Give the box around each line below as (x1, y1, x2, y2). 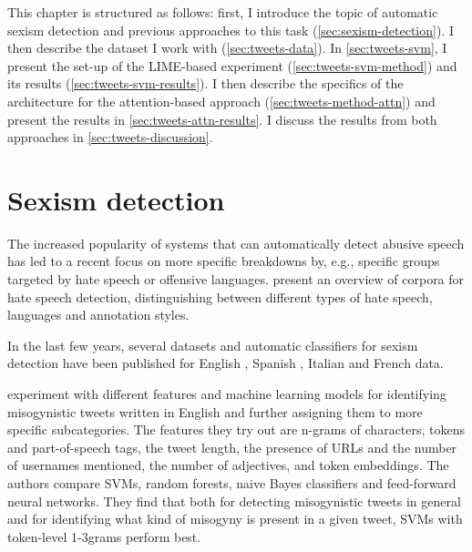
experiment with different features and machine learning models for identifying (7, 384, 446, 404)
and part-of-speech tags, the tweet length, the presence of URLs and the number (7, 437, 457, 456)
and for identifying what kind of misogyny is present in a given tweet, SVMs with (7, 509, 463, 528)
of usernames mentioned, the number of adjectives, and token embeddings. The (7, 455, 449, 475)
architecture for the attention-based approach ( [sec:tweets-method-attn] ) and (7, 91, 436, 110)
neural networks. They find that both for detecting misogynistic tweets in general (7, 491, 461, 510)
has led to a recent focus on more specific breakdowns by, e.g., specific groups (7, 251, 440, 271)
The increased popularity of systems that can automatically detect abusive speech (7, 233, 465, 252)
